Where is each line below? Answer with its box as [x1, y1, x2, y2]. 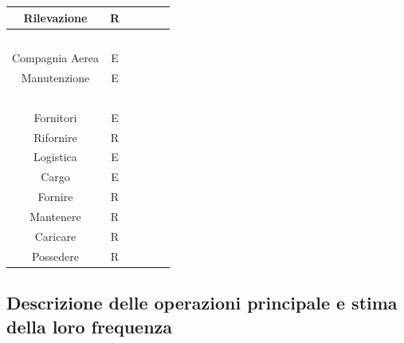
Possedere [31, 247, 79, 264]
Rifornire [33, 128, 77, 145]
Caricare [34, 227, 76, 244]
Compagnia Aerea [12, 49, 99, 66]
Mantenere [29, 207, 81, 224]
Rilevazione [23, 9, 88, 26]
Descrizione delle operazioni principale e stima [6, 290, 398, 315]
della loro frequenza [6, 313, 173, 338]
